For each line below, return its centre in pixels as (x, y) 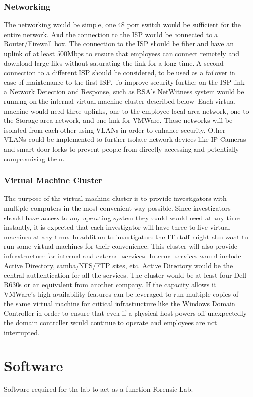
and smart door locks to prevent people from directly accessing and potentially (122, 149)
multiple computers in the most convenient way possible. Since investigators (117, 208)
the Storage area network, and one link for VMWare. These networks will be (118, 120)
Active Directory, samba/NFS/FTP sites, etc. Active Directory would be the (118, 265)
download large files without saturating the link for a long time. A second (114, 63)
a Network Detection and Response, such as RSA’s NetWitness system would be (124, 91)
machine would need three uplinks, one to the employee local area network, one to (126, 110)
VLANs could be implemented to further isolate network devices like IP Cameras (125, 139)
